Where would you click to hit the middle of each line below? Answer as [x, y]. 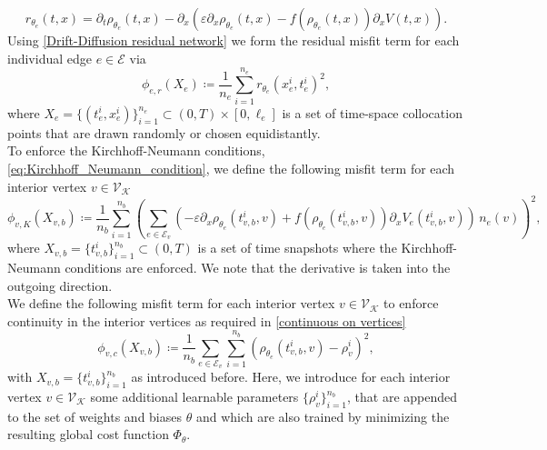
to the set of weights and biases [94, 416]
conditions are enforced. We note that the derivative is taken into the [258, 267]
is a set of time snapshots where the [297, 248]
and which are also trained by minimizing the [323, 416]
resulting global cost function [88, 434]
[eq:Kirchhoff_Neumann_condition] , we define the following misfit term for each [231, 168]
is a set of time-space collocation [372, 112]
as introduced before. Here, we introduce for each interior [291, 377]
